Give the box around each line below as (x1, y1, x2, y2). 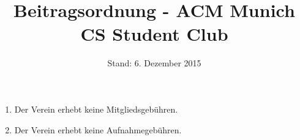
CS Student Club (80, 21, 228, 46)
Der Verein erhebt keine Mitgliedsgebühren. (14, 102, 178, 115)
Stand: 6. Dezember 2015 (107, 57, 201, 69)
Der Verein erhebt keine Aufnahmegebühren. (14, 123, 182, 136)
